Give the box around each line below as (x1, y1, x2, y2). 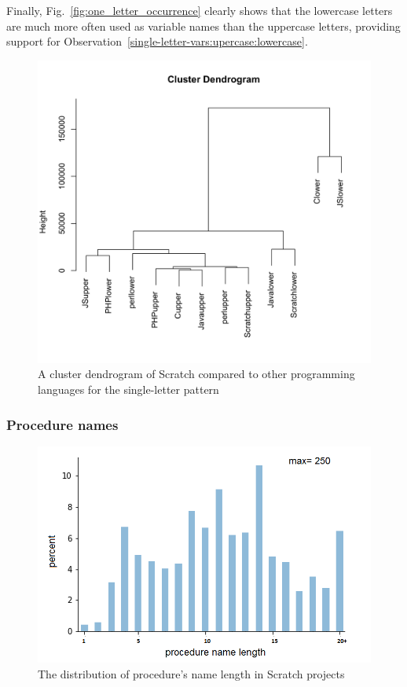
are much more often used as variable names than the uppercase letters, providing (6, 17, 401, 34)
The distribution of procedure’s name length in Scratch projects (38, 665, 345, 681)
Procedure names (6, 414, 119, 434)
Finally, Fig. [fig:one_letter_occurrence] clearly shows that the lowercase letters (6, 2, 393, 18)
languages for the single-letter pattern (38, 381, 219, 398)
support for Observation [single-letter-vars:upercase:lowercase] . (6, 33, 308, 50)
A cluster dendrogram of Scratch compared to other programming (38, 366, 355, 382)
